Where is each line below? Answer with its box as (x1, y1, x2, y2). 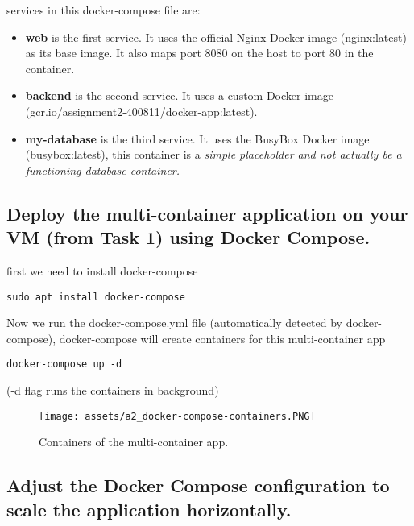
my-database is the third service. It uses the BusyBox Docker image (25, 130, 370, 147)
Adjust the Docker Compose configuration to (6, 473, 390, 498)
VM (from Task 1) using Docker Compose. (6, 225, 371, 250)
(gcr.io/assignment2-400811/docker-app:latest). (25, 102, 258, 119)
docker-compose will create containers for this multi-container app (59, 329, 386, 346)
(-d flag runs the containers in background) (6, 382, 219, 399)
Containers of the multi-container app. (39, 433, 229, 450)
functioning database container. (25, 161, 180, 178)
